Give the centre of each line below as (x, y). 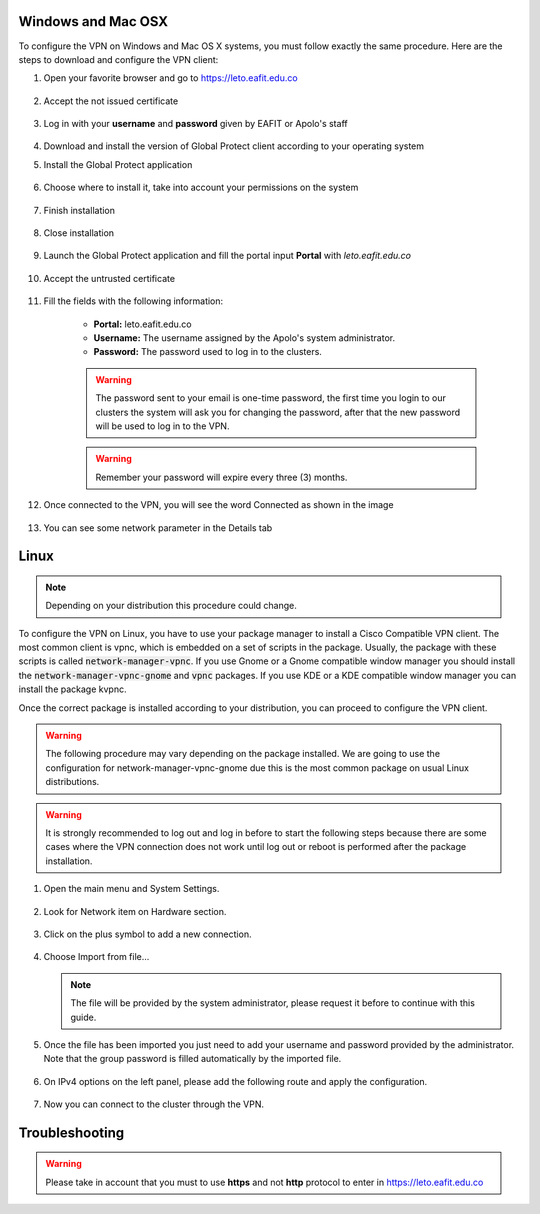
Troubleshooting (71, 1132)
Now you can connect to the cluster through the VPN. (154, 1104)
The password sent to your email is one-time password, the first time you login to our (271, 398)
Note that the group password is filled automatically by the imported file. (192, 1059)
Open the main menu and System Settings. (131, 889)
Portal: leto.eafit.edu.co (142, 324)
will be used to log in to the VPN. (162, 426)
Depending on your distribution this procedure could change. (171, 606)
